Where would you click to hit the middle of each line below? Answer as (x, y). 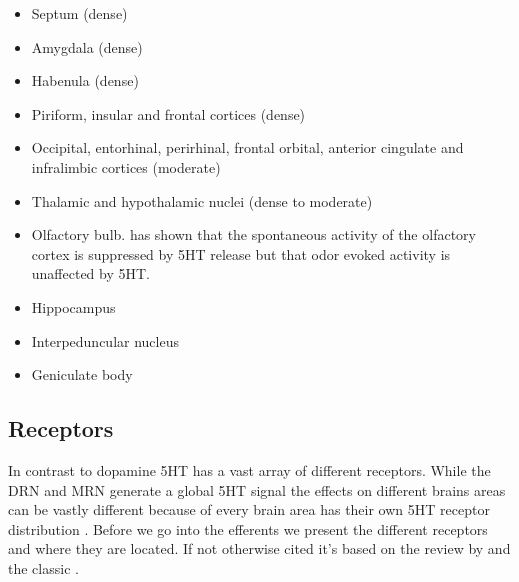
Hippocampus (73, 306)
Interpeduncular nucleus (105, 340)
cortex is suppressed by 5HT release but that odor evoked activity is (241, 253)
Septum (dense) (79, 13)
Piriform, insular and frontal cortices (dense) (168, 113)
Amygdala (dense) (87, 46)
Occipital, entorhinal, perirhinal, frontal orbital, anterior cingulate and (247, 147)
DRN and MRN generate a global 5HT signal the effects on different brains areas (257, 489)
